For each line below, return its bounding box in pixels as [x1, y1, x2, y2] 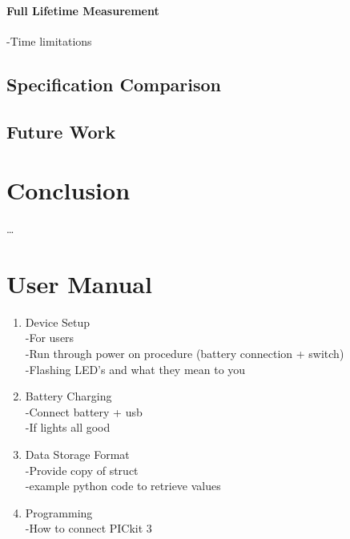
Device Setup [25, 313, 91, 330]
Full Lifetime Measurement [6, 2, 159, 18]
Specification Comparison [6, 71, 222, 96]
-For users [25, 329, 74, 346]
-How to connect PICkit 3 [25, 520, 152, 537]
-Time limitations [6, 32, 92, 49]
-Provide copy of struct [25, 461, 139, 478]
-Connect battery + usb [25, 403, 143, 420]
